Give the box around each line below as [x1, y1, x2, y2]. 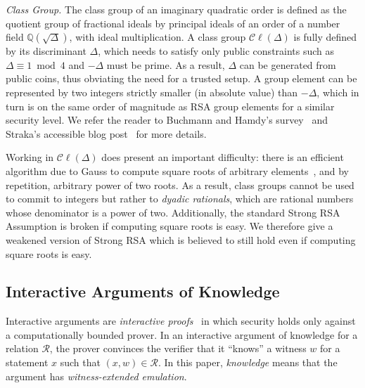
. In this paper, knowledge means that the [158, 355, 338, 370]
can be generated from [239, 57, 336, 72]
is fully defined [293, 30, 357, 44]
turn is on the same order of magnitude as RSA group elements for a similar [6, 98, 335, 113]
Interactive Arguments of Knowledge [6, 280, 280, 302]
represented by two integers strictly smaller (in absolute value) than [6, 84, 298, 99]
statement [6, 355, 49, 370]
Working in [6, 150, 54, 164]
